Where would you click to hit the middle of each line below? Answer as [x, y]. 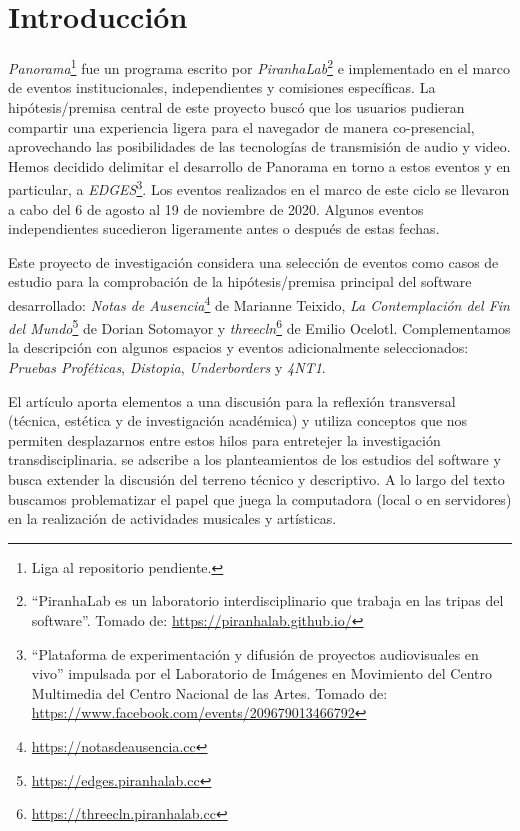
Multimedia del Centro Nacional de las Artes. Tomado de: [209, 692]
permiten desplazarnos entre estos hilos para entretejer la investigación [224, 439]
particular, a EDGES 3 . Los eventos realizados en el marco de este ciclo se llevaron [259, 187]
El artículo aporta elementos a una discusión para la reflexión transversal [232, 400]
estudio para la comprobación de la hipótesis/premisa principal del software [240, 281]
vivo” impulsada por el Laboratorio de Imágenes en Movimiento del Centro [261, 673]
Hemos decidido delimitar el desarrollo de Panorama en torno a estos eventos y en [259, 165]
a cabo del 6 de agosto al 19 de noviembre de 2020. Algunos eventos [216, 208]
